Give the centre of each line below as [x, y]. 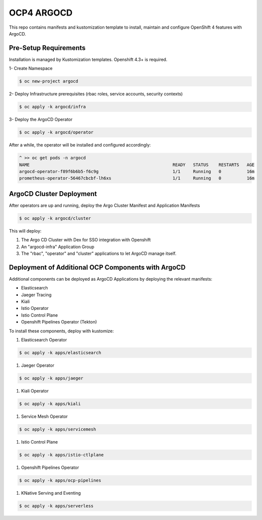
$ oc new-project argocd [49, 81]
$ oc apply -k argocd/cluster [55, 218]
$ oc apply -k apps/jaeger [51, 378]
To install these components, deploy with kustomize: [61, 331]
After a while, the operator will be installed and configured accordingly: [80, 145]
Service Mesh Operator [44, 416]
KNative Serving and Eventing [51, 493]
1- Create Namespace [31, 69]
